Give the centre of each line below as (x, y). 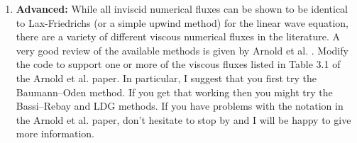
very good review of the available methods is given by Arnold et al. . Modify (182, 50)
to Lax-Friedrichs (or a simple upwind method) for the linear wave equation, (182, 22)
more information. (55, 133)
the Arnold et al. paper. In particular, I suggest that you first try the (166, 78)
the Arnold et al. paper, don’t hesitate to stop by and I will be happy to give (183, 119)
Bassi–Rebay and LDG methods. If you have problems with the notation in (180, 106)
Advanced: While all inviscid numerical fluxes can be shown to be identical (182, 8)
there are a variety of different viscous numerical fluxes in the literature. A (178, 36)
